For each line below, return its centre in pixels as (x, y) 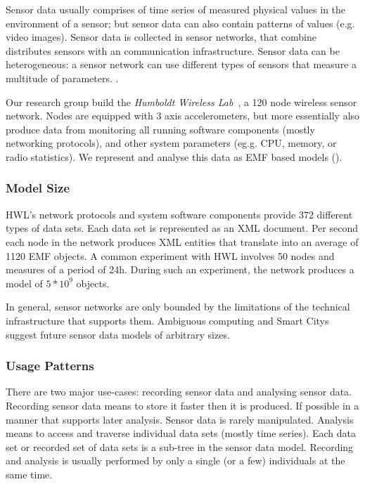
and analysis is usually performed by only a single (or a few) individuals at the (175, 460)
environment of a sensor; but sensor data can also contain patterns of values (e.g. (180, 23)
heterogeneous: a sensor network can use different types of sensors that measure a (181, 64)
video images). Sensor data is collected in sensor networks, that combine (161, 37)
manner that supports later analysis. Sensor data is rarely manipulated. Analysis (180, 419)
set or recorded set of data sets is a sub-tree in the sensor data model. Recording (180, 446)
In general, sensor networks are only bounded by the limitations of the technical (178, 307)
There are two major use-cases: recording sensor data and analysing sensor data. (179, 392)
